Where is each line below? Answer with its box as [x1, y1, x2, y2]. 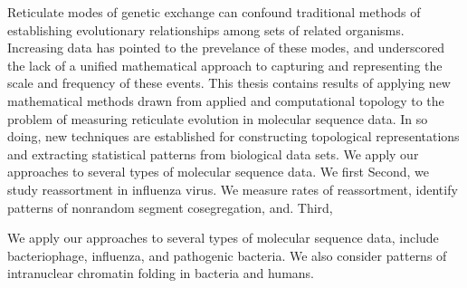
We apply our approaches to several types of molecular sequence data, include [7, 228, 439, 247]
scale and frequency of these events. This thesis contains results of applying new [7, 73, 451, 92]
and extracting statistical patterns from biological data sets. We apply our [7, 144, 419, 163]
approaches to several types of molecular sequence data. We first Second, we [7, 162, 429, 181]
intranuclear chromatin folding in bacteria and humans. [7, 264, 315, 283]
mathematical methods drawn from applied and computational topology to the [7, 91, 444, 110]
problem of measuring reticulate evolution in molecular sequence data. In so [7, 109, 428, 128]
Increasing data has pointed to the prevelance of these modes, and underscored [7, 38, 445, 57]
